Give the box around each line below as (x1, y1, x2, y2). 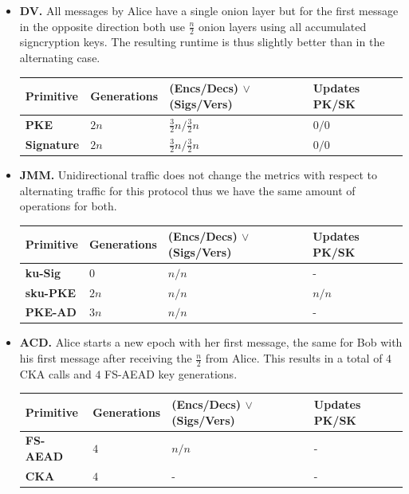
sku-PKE (25, 284, 77, 300)
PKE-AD (25, 304, 77, 320)
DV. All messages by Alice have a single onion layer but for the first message (19, 2, 399, 18)
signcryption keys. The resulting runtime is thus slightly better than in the (19, 33, 385, 50)
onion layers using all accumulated (199, 18, 367, 34)
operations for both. (19, 198, 117, 214)
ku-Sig (25, 264, 61, 280)
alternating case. (19, 49, 100, 66)
